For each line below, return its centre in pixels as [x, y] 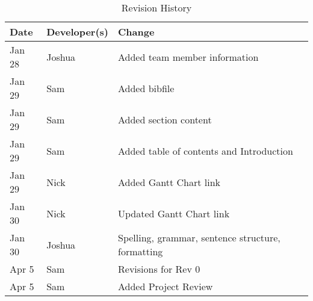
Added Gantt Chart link [169, 182]
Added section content [165, 119]
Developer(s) [78, 32]
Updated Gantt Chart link [174, 213]
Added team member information [188, 57]
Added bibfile [146, 88]
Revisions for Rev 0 [159, 269]
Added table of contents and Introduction [206, 150]
